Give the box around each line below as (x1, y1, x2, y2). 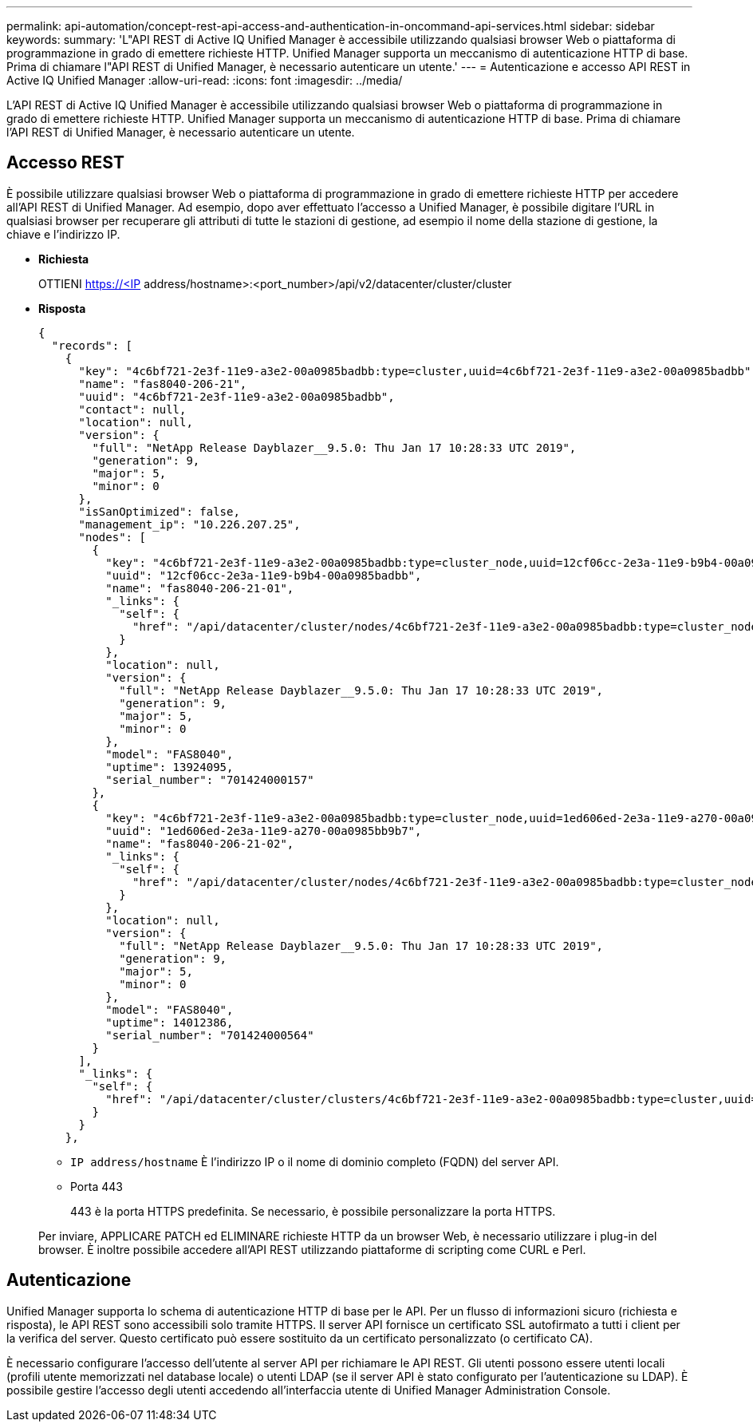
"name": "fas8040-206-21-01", (105, 581, 294, 595)
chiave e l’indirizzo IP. (6, 227, 120, 241)
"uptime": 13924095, (105, 760, 234, 773)
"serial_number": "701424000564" (105, 1028, 314, 1042)
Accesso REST (6, 152, 124, 173)
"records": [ (51, 338, 133, 352)
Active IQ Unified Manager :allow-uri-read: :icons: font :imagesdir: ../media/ (6, 73, 403, 87)
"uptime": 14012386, (105, 1015, 234, 1029)
